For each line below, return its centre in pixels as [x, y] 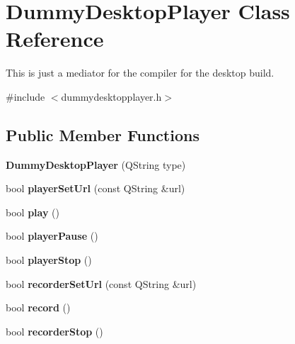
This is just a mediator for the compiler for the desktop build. [140, 73]
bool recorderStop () [54, 331]
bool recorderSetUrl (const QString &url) [101, 283]
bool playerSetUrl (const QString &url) [96, 188]
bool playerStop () [49, 260]
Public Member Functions [103, 134]
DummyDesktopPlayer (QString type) [96, 164]
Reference [55, 39]
